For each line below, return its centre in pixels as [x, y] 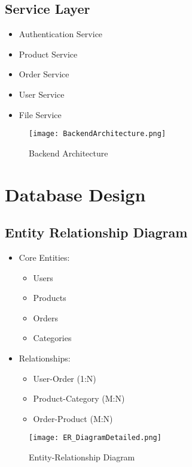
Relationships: [45, 358]
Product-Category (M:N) [79, 398]
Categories [52, 338]
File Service [40, 114]
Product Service [48, 54]
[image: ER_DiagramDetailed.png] [95, 438]
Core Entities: [44, 257]
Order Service [44, 74]
